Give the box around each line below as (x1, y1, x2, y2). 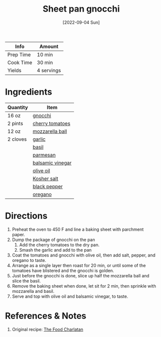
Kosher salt (32, 175, 59, 182)
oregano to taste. (12, 257, 46, 263)
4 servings (37, 67, 61, 74)
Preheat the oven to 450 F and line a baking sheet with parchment (12, 226, 144, 232)
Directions (5, 210, 47, 222)
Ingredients (5, 86, 52, 97)
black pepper (32, 183, 63, 190)
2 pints (7, 120, 23, 127)
